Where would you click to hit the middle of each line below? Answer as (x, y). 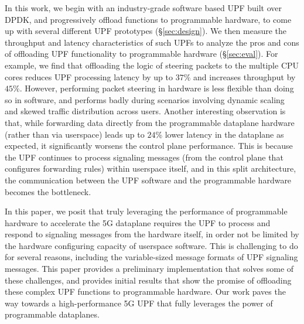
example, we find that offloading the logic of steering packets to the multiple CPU (152, 65)
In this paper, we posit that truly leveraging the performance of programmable (146, 211)
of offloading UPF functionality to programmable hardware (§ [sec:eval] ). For (141, 54)
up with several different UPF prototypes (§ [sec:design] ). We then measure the (146, 31)
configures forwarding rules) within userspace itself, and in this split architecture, (151, 168)
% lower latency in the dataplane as (220, 134)
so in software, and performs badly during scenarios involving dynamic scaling (145, 99)
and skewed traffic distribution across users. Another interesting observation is (145, 111)
